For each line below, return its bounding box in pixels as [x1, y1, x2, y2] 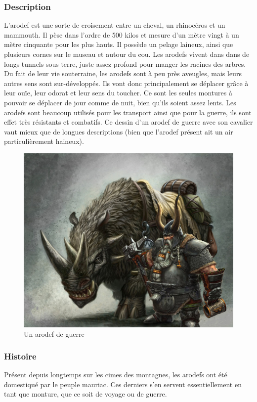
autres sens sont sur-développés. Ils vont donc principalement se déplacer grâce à [4, 78, 249, 88]
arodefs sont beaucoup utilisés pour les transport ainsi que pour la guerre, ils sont [4, 107, 252, 117]
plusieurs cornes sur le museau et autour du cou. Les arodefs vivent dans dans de [4, 49, 250, 59]
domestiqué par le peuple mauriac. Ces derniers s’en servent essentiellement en [4, 379, 242, 389]
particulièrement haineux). [4, 136, 84, 146]
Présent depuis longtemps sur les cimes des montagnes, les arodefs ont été [4, 369, 227, 380]
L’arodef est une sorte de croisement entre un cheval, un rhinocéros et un [4, 20, 225, 30]
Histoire [4, 350, 37, 362]
